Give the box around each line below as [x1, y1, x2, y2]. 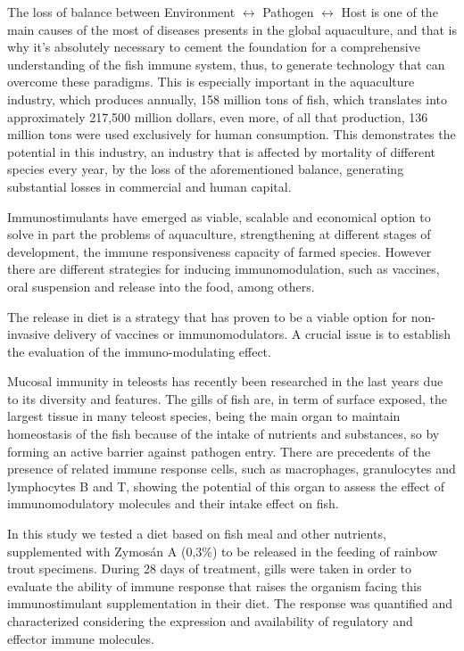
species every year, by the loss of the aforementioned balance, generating [7, 160, 404, 178]
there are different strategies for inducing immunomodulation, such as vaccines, [7, 260, 440, 278]
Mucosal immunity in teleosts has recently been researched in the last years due [7, 372, 443, 391]
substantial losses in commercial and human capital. [7, 177, 292, 195]
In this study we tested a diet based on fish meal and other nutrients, [7, 524, 386, 543]
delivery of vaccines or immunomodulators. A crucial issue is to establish [54, 325, 451, 343]
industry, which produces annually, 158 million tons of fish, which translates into [7, 89, 447, 108]
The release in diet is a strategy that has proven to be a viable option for [7, 307, 408, 325]
